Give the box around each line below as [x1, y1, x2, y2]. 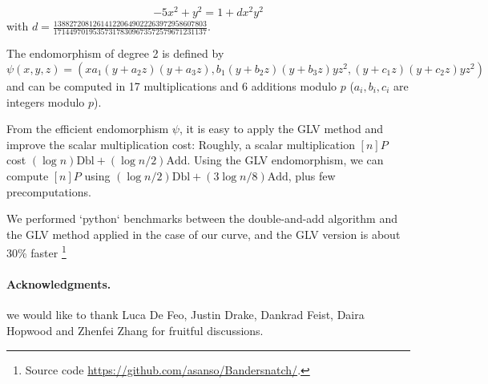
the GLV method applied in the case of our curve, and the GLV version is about [6, 225, 401, 242]
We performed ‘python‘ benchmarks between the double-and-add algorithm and [6, 210, 397, 227]
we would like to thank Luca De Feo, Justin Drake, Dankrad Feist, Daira [6, 306, 365, 323]
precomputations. [6, 183, 91, 200]
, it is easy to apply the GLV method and [179, 120, 383, 137]
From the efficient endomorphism [6, 120, 169, 137]
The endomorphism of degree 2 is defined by [6, 45, 224, 62]
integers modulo [6, 93, 85, 110]
